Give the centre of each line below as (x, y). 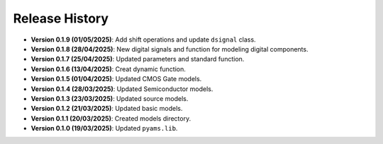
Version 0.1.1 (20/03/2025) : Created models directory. (111, 118)
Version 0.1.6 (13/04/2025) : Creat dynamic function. (108, 69)
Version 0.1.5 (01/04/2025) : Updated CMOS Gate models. (116, 79)
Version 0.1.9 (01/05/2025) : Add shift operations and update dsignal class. (143, 40)
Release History (61, 18)
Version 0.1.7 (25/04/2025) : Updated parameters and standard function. (138, 59)
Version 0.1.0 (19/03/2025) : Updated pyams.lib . (104, 128)
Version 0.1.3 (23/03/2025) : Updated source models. (110, 98)
